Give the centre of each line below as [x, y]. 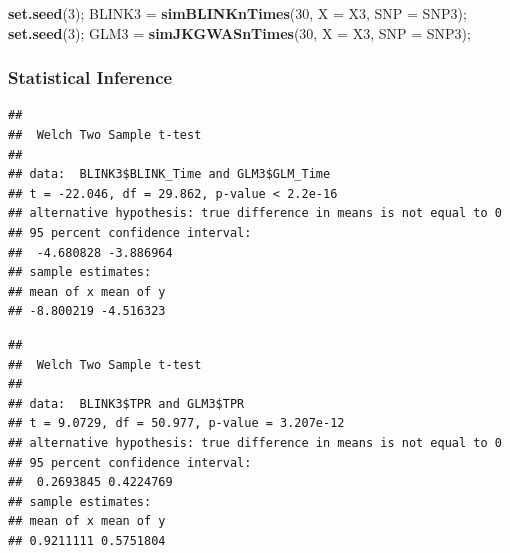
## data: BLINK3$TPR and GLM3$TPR [126, 403]
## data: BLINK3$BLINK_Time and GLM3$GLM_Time [169, 174]
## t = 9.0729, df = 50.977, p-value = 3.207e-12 [176, 423]
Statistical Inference [90, 77]
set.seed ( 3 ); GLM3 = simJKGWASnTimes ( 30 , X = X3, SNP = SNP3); [239, 32]
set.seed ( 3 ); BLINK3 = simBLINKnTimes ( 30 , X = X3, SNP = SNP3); [237, 13]
